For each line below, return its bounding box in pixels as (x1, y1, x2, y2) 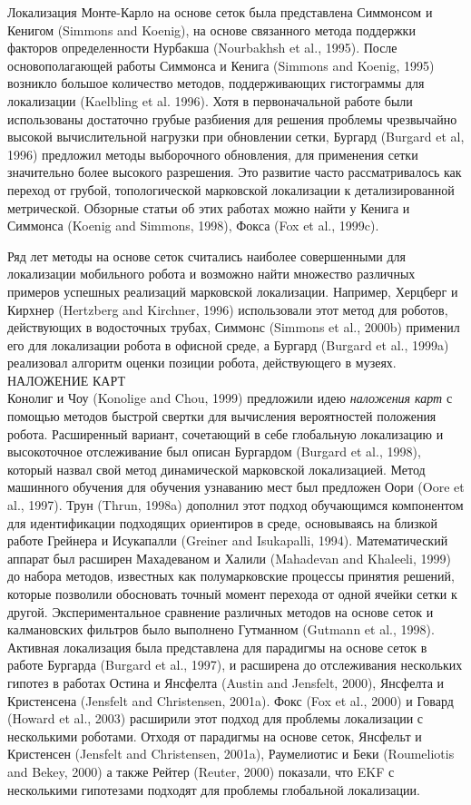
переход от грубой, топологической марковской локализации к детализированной (7, 180, 455, 199)
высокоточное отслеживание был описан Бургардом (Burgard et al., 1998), (7, 442, 421, 461)
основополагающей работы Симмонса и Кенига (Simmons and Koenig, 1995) (7, 55, 435, 74)
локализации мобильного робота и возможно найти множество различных (7, 264, 416, 283)
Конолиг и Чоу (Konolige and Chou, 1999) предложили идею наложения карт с (7, 388, 453, 407)
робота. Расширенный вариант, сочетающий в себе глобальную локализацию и (7, 424, 444, 443)
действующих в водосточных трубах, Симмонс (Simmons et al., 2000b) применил (7, 318, 460, 337)
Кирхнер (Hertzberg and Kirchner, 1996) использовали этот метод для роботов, (7, 299, 448, 319)
